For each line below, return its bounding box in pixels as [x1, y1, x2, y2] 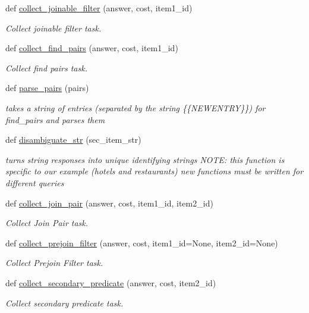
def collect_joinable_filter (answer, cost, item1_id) [5, 2, 193, 14]
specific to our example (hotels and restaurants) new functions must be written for [5, 165, 304, 177]
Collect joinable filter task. [5, 21, 102, 34]
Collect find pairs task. [5, 61, 87, 74]
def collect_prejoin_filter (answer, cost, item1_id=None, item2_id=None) [5, 236, 278, 249]
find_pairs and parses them [5, 113, 105, 126]
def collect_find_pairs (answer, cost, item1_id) [5, 42, 178, 54]
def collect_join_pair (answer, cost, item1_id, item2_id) [5, 196, 213, 209]
